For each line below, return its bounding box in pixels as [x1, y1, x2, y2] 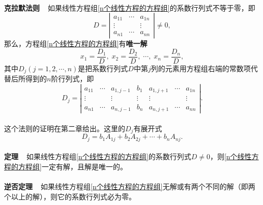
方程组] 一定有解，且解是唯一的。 [18, 161, 127, 171]
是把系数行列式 [78, 63, 128, 73]
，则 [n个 [210, 151, 238, 162]
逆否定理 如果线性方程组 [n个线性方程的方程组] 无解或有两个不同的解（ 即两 [4, 181, 255, 191]
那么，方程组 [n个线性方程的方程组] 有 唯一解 [4, 38, 148, 49]
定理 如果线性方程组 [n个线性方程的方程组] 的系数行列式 [4, 151, 191, 162]
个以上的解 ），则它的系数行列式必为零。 [4, 191, 136, 201]
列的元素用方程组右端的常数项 [151, 63, 251, 73]
